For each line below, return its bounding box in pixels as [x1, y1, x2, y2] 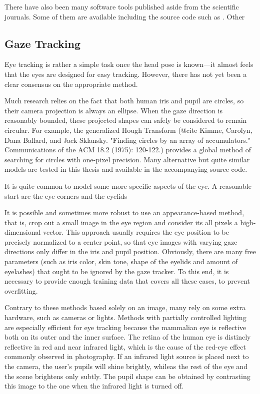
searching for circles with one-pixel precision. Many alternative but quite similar [4, 154, 250, 164]
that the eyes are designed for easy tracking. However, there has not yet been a [4, 68, 247, 79]
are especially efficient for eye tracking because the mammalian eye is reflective [4, 322, 246, 332]
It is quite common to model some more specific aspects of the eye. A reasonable [4, 180, 251, 191]
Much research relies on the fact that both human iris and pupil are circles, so [4, 95, 244, 106]
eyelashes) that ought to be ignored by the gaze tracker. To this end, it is [4, 266, 229, 276]
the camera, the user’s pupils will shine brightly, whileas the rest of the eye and [4, 361, 247, 372]
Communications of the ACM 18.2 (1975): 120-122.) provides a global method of [4, 144, 251, 155]
